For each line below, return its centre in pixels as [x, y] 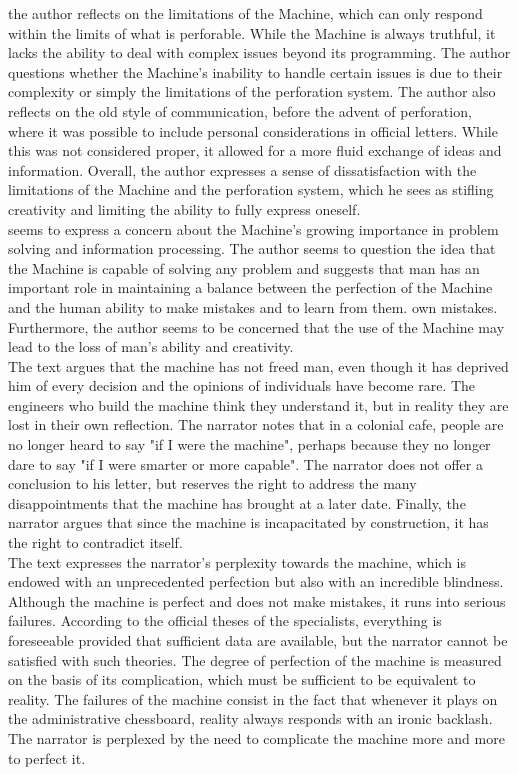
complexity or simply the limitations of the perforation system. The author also [252, 91]
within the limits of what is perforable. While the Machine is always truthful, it [252, 32]
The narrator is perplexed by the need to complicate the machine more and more [256, 737]
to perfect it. [47, 757]
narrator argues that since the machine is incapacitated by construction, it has [248, 522]
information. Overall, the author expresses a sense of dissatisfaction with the [242, 169]
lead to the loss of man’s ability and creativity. [151, 346]
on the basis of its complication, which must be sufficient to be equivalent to [242, 679]
